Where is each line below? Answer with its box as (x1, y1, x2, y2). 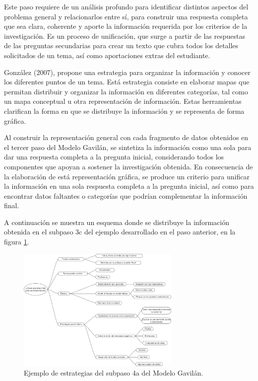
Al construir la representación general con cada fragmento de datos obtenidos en (4, 132, 249, 143)
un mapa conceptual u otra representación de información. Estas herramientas (4, 96, 242, 106)
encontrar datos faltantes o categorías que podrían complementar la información (4, 190, 248, 201)
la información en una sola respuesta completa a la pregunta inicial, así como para (4, 181, 254, 191)
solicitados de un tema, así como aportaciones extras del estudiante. (4, 50, 210, 60)
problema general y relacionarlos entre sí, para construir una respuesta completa (4, 11, 248, 21)
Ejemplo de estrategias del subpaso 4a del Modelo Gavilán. (24, 368, 203, 378)
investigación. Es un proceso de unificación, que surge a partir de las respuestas (4, 30, 245, 41)
